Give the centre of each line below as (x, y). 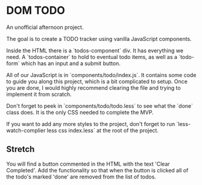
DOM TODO (36, 11)
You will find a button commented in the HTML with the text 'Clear (88, 164)
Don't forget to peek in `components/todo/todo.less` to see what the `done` (99, 105)
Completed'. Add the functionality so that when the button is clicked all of (97, 170)
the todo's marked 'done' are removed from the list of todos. (81, 177)
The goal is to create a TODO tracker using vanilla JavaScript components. (99, 39)
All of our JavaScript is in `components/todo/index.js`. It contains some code (101, 75)
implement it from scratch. (39, 94)
